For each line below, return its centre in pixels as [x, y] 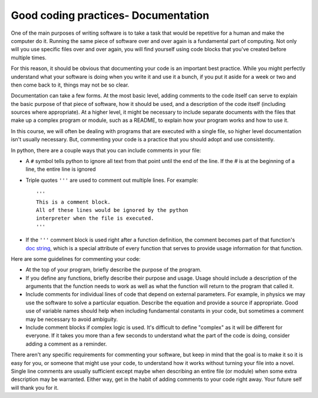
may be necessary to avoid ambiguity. [72, 319]
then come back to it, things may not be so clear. [70, 85]
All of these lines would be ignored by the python [112, 210]
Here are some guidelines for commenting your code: [76, 258]
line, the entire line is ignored [61, 169]
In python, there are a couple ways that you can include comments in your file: [106, 150]
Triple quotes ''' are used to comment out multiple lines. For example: [112, 180]
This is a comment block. [74, 202]
